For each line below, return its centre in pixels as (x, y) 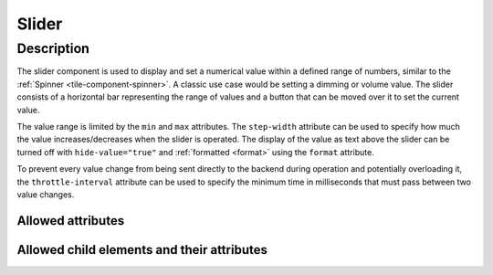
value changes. (46, 194)
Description (53, 48)
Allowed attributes (71, 221)
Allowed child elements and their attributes (142, 250)
